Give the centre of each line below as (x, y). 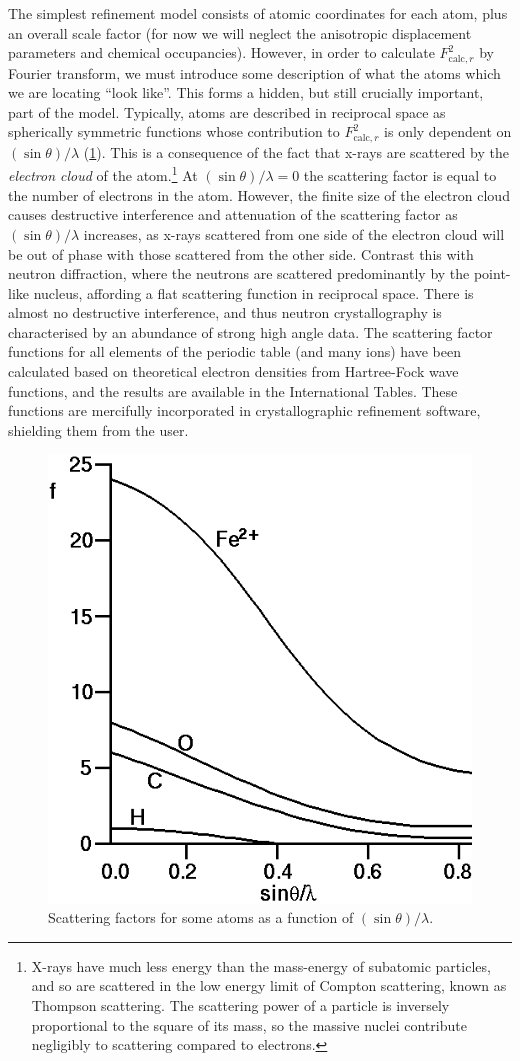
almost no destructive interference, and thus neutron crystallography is (225, 312)
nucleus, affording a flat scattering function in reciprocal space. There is (253, 292)
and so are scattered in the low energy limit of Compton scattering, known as (269, 985)
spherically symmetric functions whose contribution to (174, 131)
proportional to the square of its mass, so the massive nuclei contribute (249, 1024)
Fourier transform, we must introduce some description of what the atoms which (254, 72)
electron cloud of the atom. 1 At (103, 174)
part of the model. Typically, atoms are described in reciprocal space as (227, 111)
